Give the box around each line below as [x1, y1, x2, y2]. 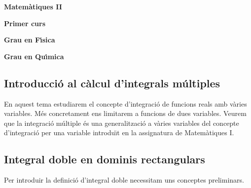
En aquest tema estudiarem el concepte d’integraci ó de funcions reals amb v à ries [4, 98, 247, 109]
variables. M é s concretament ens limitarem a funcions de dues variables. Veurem [4, 108, 247, 118]
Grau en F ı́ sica [4, 35, 55, 45]
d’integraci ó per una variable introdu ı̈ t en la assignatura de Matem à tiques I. [4, 127, 234, 138]
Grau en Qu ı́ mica [4, 51, 64, 61]
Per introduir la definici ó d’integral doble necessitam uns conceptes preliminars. [4, 175, 244, 185]
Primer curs [4, 18, 45, 28]
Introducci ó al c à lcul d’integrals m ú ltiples [4, 75, 220, 90]
